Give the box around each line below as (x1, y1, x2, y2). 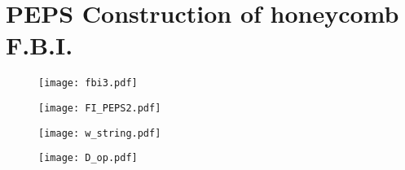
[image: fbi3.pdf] (38, 77, 138, 89)
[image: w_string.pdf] (38, 127, 161, 139)
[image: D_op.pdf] (38, 152, 138, 164)
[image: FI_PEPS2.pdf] (38, 102, 161, 114)
